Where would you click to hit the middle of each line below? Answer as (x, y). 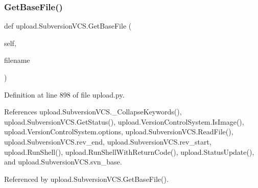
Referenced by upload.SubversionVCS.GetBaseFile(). (86, 179)
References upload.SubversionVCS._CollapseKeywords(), (93, 112)
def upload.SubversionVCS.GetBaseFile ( (68, 26)
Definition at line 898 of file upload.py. (64, 94)
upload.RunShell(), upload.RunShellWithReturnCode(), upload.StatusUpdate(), (129, 151)
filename (17, 60)
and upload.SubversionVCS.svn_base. (63, 162)
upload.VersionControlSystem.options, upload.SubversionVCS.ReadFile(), (119, 132)
